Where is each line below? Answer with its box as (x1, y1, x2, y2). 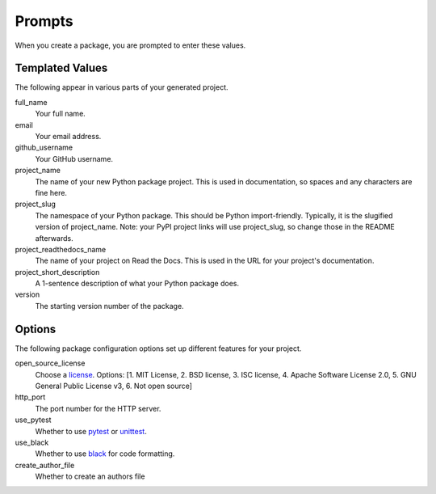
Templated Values (15, 61, 108, 75)
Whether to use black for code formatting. (35, 449, 175, 458)
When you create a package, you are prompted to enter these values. (15, 40, 246, 50)
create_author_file (15, 460, 75, 470)
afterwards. (35, 233, 73, 243)
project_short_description (15, 267, 100, 277)
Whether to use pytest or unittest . (35, 426, 147, 436)
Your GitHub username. (35, 154, 113, 163)
